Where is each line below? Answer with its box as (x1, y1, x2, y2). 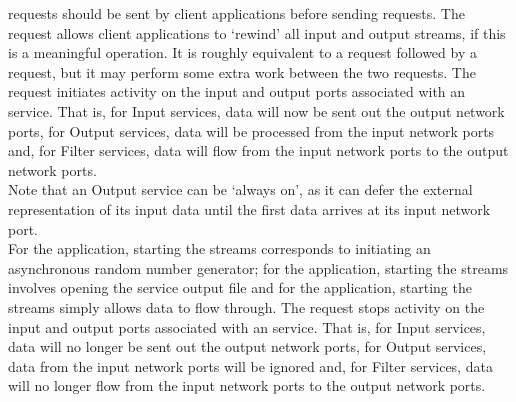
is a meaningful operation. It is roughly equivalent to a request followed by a (8, 42, 477, 63)
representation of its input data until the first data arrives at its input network (8, 198, 491, 219)
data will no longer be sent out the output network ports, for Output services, (8, 336, 487, 357)
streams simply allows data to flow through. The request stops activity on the (8, 296, 485, 317)
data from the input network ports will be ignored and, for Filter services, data (8, 355, 493, 376)
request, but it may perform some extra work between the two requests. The (8, 61, 476, 82)
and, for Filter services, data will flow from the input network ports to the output (8, 140, 509, 161)
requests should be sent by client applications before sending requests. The (8, 3, 465, 23)
